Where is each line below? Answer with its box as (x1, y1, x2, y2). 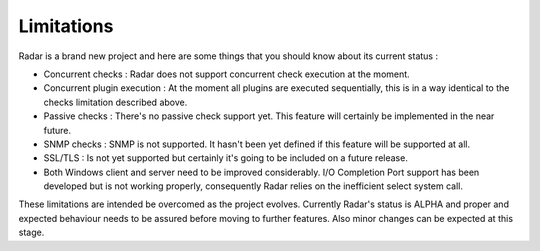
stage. (18, 226, 45, 239)
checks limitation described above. (43, 96, 188, 108)
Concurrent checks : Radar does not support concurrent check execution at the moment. (43, 68, 410, 80)
